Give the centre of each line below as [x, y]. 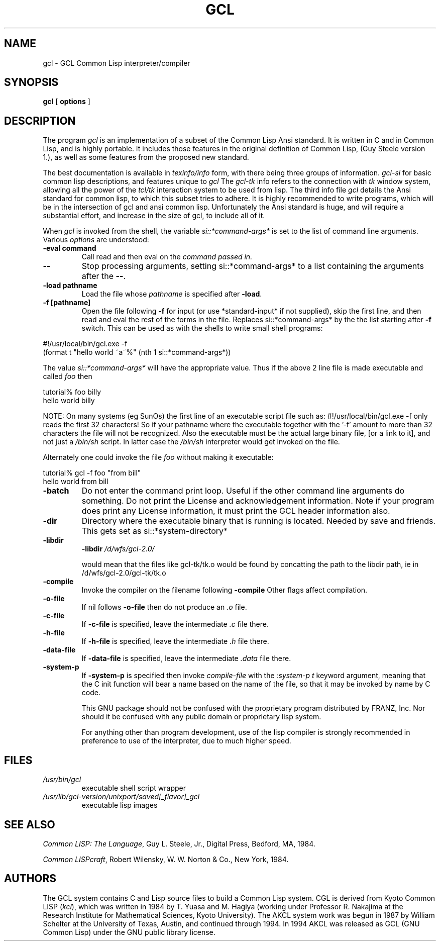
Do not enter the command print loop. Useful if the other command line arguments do [243, 491]
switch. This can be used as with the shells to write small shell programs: [202, 328]
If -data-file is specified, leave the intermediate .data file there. [186, 658]
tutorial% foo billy [72, 392]
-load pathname [70, 286]
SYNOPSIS [31, 82]
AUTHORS [30, 879]
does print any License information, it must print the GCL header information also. [236, 511]
